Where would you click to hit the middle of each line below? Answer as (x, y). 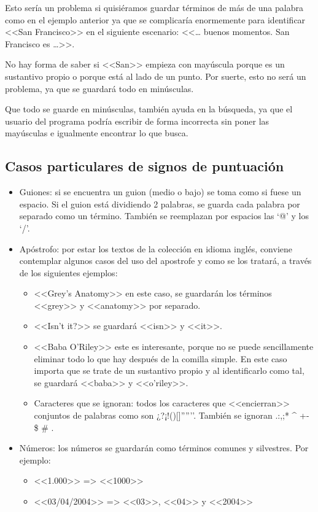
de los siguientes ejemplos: (68, 272)
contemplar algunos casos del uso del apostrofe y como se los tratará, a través (165, 261)
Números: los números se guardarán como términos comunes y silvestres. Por (164, 448)
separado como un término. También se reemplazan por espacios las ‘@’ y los (164, 216)
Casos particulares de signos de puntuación (145, 166)
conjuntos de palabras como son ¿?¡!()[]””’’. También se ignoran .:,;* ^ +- (172, 415)
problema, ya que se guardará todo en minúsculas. (99, 88)
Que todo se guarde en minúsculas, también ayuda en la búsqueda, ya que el (149, 109)
